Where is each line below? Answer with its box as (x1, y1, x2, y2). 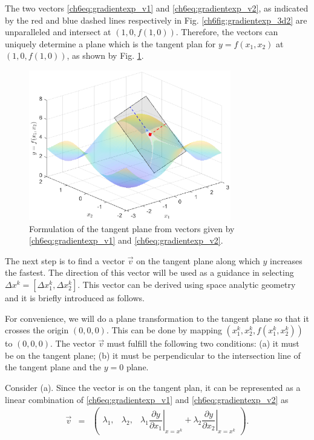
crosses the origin (5, 324, 69, 336)
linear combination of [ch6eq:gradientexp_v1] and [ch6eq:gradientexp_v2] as (5, 393, 289, 405)
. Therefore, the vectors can (175, 25, 278, 38)
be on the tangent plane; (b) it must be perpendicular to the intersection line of (5, 348, 301, 361)
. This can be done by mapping (106, 324, 222, 336)
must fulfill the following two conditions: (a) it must (106, 337, 299, 350)
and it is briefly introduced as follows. (5, 292, 145, 304)
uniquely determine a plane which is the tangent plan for (5, 37, 216, 50)
